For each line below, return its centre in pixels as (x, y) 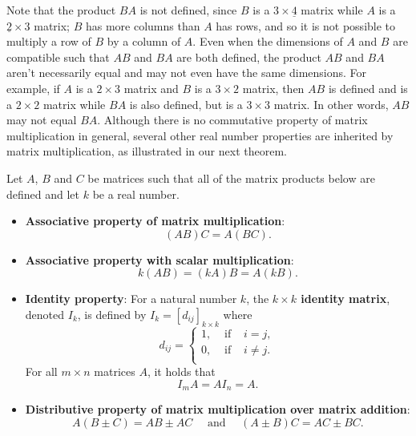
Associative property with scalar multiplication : (160, 259)
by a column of (144, 41)
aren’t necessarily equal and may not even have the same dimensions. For (187, 73)
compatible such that (58, 57)
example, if (33, 88)
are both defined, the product (249, 57)
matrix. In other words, (331, 104)
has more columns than (143, 25)
